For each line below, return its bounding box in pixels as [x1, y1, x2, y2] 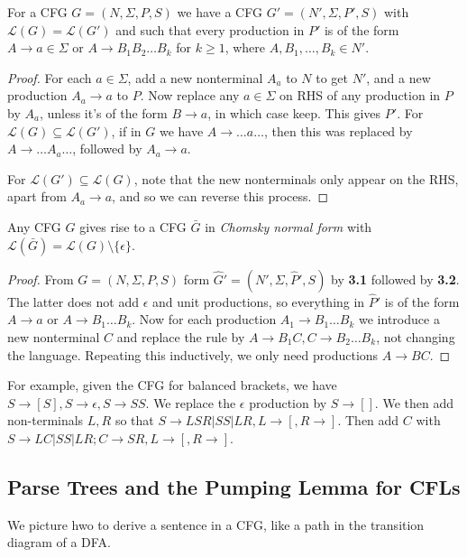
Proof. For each [7, 68, 92, 87]
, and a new [366, 68, 431, 87]
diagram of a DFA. [7, 533, 111, 552]
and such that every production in [115, 20, 305, 39]
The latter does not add [7, 292, 139, 311]
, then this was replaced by [263, 121, 413, 140]
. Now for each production [132, 310, 277, 329]
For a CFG [7, 3, 68, 21]
